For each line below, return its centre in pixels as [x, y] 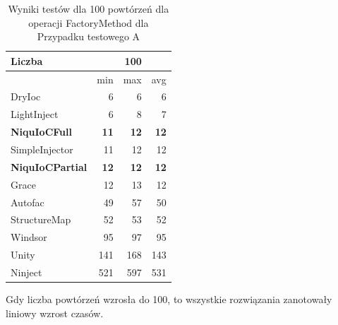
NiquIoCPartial [49, 166]
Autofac [28, 202]
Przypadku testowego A [89, 36]
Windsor [29, 237]
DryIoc [26, 96]
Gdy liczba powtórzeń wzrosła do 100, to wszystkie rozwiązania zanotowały [169, 299]
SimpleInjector [42, 149]
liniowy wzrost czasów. [55, 313]
